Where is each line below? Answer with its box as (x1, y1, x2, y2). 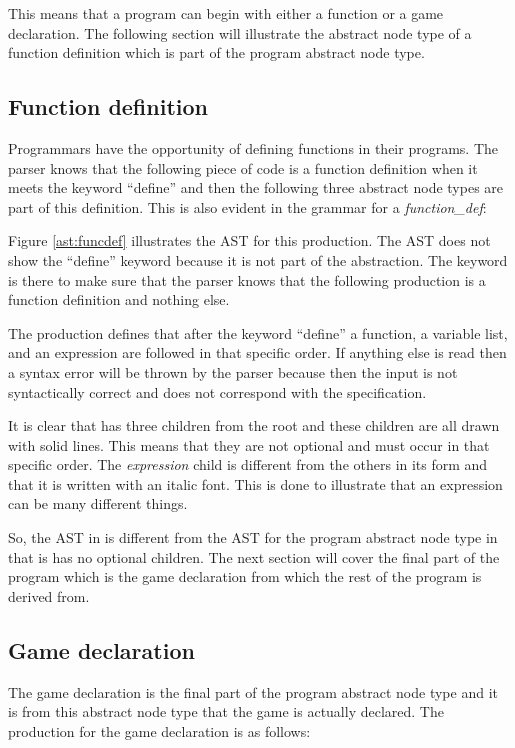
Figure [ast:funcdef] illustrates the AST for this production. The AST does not (8, 230, 491, 251)
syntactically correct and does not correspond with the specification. (8, 381, 427, 402)
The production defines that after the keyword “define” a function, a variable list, (8, 322, 508, 343)
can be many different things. (8, 493, 188, 514)
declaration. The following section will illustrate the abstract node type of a (8, 22, 472, 43)
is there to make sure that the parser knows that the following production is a (8, 269, 486, 290)
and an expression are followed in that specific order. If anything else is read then (8, 342, 507, 363)
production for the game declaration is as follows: (8, 720, 311, 741)
